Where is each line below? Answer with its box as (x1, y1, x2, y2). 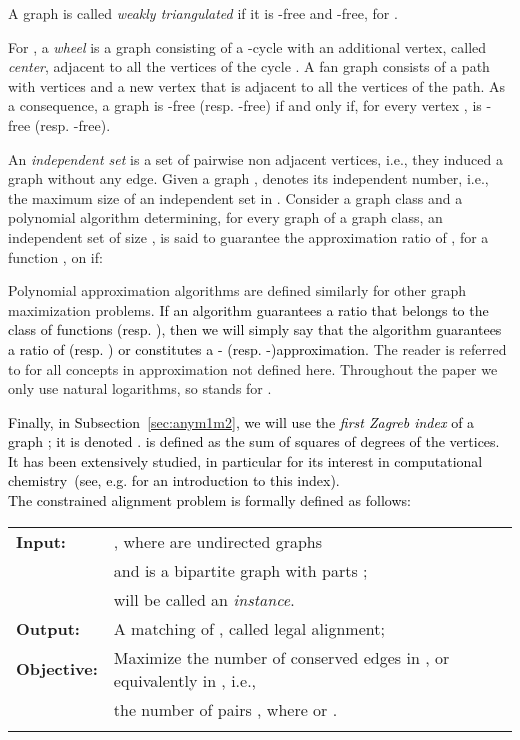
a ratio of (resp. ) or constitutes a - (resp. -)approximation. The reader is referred (8, 338, 507, 359)
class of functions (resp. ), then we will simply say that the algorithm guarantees (8, 319, 502, 340)
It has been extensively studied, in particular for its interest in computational (8, 450, 483, 471)
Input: (16, 529, 66, 553)
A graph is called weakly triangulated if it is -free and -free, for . (8, 3, 398, 23)
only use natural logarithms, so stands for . (8, 378, 272, 399)
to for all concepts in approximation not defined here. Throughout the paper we (8, 358, 498, 379)
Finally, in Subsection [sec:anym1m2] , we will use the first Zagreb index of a (8, 411, 475, 432)
